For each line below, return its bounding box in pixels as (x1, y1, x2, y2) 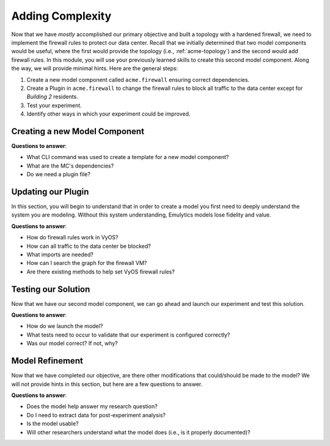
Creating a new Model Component (11, 126, 145, 136)
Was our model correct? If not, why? (26, 340, 119, 347)
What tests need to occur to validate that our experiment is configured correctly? (26, 331, 230, 338)
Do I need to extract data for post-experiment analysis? (26, 411, 166, 418)
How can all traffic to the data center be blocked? (26, 242, 151, 250)
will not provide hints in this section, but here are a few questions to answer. (11, 380, 203, 388)
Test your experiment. (26, 102, 82, 109)
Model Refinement (11, 355, 84, 366)
